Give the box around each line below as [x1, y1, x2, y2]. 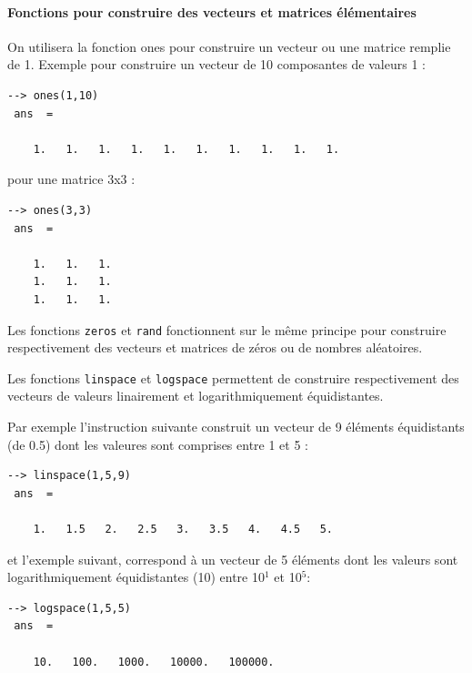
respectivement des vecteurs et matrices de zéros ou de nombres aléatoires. [7, 338, 423, 357]
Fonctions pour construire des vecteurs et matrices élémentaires [7, 2, 417, 21]
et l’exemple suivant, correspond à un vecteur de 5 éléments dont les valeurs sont [7, 549, 458, 568]
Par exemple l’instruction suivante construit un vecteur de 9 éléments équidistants [7, 417, 465, 436]
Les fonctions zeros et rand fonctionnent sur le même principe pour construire [7, 320, 447, 339]
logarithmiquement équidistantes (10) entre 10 [7, 567, 265, 586]
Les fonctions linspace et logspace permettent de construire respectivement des [7, 368, 459, 387]
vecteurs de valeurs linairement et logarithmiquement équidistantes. [7, 386, 384, 405]
